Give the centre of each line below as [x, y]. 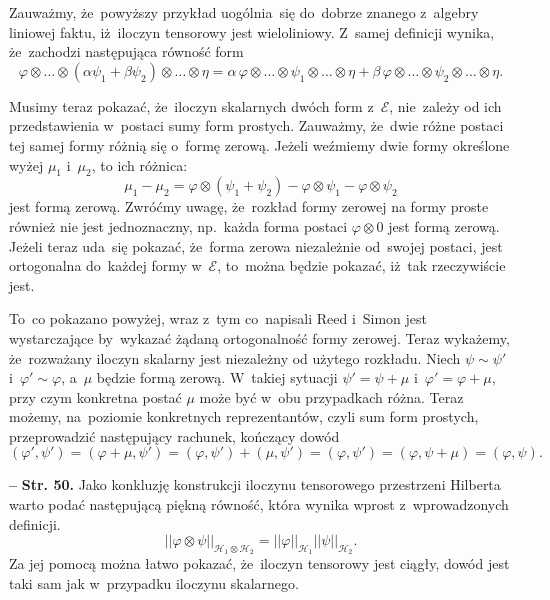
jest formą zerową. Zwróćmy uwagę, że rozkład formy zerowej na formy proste [249, 206]
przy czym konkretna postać [95, 396]
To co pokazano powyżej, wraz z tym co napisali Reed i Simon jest [218, 318]
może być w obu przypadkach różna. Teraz [331, 396]
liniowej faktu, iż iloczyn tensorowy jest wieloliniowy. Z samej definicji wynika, [252, 31]
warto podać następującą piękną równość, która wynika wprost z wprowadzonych [259, 504]
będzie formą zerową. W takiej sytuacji [217, 377]
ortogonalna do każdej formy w [105, 265]
